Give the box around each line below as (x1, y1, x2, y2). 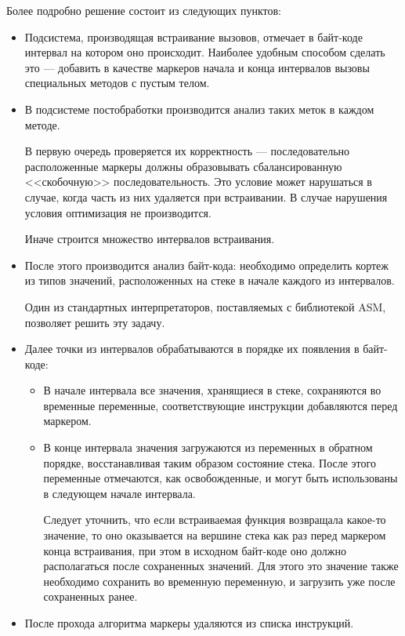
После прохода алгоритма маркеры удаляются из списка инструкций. (24, 615, 354, 631)
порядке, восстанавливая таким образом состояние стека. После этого (43, 454, 376, 471)
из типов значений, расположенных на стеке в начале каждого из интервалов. (24, 272, 395, 289)
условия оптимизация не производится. (24, 204, 212, 220)
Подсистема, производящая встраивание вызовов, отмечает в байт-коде (24, 28, 363, 45)
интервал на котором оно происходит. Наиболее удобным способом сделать (24, 44, 385, 60)
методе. (24, 116, 60, 133)
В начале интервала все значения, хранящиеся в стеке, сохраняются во (43, 382, 381, 398)
